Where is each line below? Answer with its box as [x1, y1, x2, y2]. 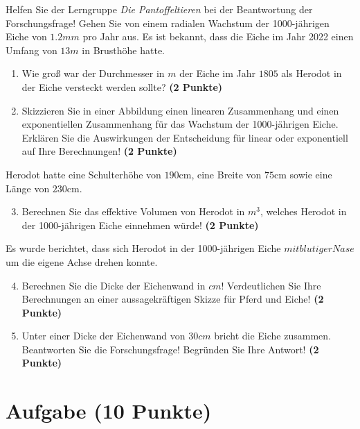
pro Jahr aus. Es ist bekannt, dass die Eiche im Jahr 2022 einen [82, 29, 354, 44]
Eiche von [6, 29, 47, 44]
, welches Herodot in [260, 204, 347, 219]
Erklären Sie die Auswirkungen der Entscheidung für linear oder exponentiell [21, 130, 348, 144]
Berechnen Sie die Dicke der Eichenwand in [21, 278, 206, 292]
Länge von [6, 180, 50, 195]
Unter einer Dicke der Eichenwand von [21, 328, 186, 343]
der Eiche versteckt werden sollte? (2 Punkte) [21, 79, 223, 94]
